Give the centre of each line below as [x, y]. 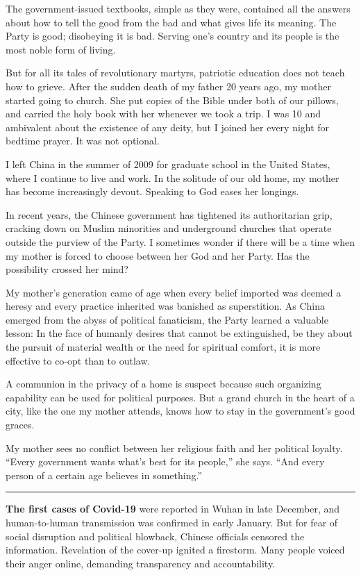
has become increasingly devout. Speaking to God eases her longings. [152, 191]
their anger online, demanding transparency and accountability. [141, 563]
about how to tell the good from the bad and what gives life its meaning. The [171, 22]
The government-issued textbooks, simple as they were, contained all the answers [178, 8]
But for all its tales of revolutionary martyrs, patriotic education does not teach [175, 73]
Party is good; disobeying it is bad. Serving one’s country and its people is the [173, 36]
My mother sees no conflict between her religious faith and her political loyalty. [174, 448]
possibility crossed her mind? [67, 269]
